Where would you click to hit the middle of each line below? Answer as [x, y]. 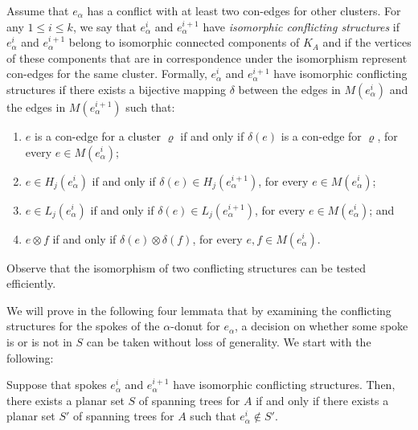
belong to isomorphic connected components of [184, 42]
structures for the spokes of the [83, 326]
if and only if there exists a [322, 400]
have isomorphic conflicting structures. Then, [284, 385]
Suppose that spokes [57, 385]
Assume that [38, 10]
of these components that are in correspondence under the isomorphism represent [207, 57]
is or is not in [39, 341]
